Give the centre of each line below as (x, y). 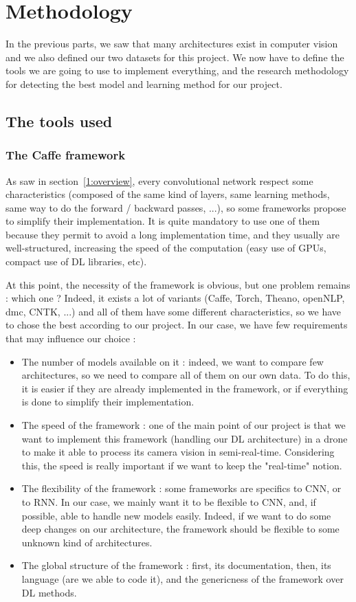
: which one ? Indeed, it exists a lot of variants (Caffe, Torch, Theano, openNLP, (175, 298)
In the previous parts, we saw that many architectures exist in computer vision (172, 44)
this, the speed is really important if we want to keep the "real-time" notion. (182, 465)
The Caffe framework (66, 155)
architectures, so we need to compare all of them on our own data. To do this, (186, 375)
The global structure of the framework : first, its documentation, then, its (176, 565)
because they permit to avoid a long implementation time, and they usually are (173, 234)
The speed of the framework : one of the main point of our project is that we (183, 425)
